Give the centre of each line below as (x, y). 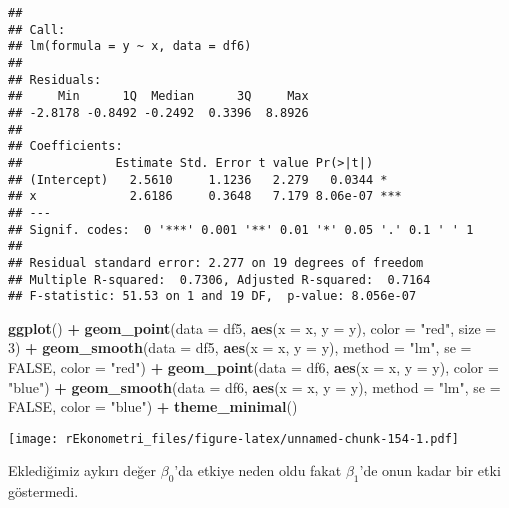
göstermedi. (43, 491)
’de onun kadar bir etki (430, 470)
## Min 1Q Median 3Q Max (158, 96)
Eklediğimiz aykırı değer (82, 470)
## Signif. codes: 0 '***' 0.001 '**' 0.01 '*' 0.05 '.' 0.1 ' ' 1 (241, 229)
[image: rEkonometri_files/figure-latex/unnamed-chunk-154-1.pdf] (234, 438)
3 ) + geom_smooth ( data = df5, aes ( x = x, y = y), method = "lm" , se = (240, 347)
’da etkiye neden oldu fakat (258, 470)
